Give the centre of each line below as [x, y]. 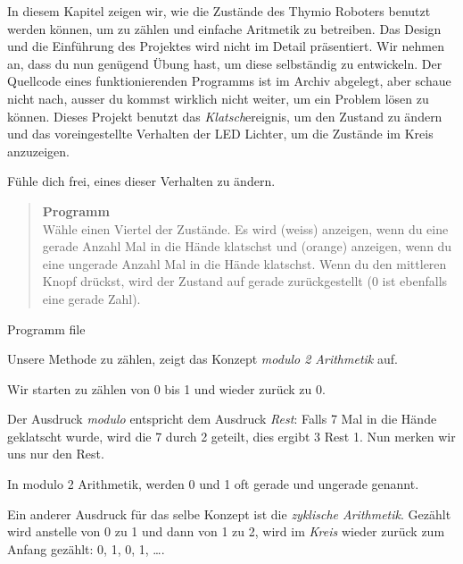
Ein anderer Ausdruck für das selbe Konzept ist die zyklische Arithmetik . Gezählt [229, 513]
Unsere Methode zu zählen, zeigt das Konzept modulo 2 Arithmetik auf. [203, 359]
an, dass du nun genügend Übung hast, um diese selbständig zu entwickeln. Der [225, 63]
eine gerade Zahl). [91, 298]
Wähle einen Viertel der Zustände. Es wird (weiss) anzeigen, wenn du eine [245, 228]
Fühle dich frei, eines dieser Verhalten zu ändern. [141, 181]
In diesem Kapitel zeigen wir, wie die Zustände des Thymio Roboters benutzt [219, 11]
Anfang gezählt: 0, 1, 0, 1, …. [86, 548]
